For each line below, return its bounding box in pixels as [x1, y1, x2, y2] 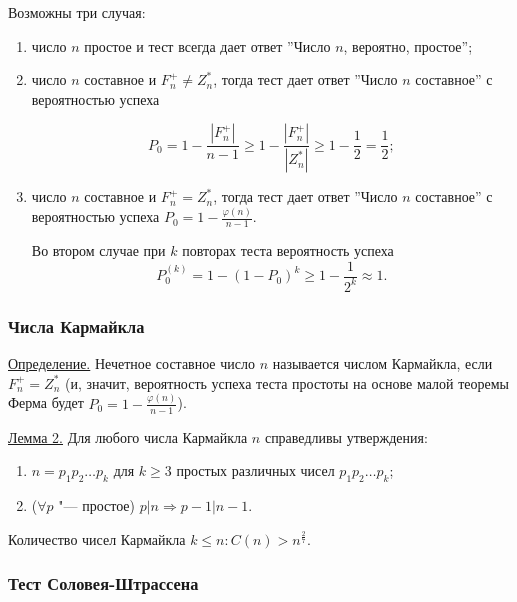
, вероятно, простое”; [343, 35, 473, 56]
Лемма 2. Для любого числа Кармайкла [8, 426, 248, 447]
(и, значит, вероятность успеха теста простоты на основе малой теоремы [64, 372, 509, 393]
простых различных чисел [176, 460, 335, 481]
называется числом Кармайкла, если [272, 353, 493, 374]
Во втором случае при [31, 239, 166, 260]
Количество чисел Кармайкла [8, 528, 186, 549]
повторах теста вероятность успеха [182, 239, 394, 260]
